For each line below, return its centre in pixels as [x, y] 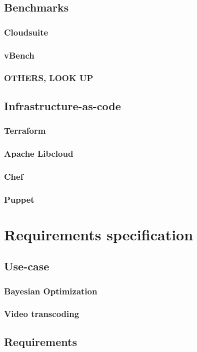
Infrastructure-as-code [62, 105]
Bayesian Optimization [51, 291]
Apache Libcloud [39, 153]
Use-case [27, 266]
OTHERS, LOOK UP [49, 78]
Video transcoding [42, 314]
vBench [19, 55]
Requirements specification [99, 234]
